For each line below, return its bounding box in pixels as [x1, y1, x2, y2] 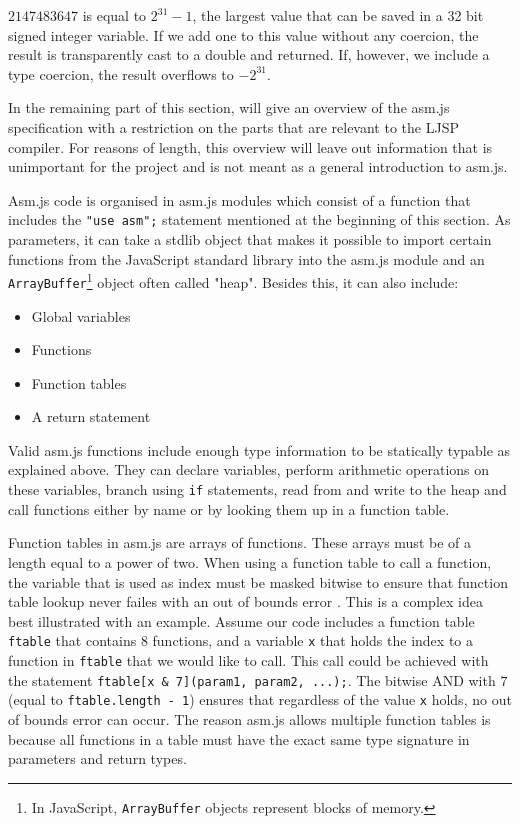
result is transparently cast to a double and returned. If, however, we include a [8, 44, 490, 65]
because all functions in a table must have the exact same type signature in [8, 728, 470, 749]
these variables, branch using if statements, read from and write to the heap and [8, 479, 507, 500]
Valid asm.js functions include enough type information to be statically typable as [8, 439, 511, 460]
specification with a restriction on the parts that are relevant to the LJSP [8, 116, 459, 137]
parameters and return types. [8, 748, 187, 769]
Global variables [31, 305, 131, 326]
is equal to [82, 5, 147, 25]
